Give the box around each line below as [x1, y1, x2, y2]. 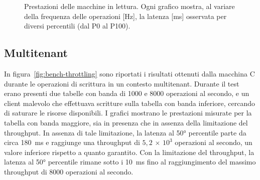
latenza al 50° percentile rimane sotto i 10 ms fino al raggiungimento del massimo [4, 156, 256, 167]
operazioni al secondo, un [175, 137, 252, 147]
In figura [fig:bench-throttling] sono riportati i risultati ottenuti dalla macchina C [4, 68, 255, 78]
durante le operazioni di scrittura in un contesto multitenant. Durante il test [4, 78, 239, 88]
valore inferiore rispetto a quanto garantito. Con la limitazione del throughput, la [4, 146, 254, 157]
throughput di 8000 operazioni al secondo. [4, 166, 134, 176]
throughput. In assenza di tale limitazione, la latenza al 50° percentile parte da [4, 127, 246, 137]
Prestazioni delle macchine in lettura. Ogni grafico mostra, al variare [24, 1, 235, 11]
